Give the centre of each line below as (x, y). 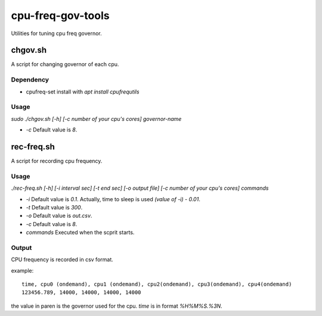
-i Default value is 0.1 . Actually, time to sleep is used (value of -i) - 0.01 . (113, 199)
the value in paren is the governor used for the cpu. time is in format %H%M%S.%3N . (117, 306)
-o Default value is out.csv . (59, 216)
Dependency (30, 80)
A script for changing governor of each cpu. (65, 64)
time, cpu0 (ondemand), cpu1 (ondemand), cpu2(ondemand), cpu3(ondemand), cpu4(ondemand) (157, 284)
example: (22, 270)
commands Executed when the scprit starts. (80, 233)
